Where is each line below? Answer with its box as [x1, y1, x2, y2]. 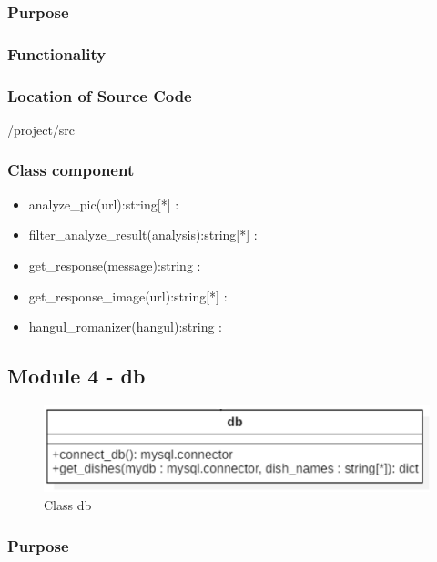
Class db [44, 496, 92, 515]
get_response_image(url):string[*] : [28, 286, 228, 305]
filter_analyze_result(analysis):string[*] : [28, 225, 258, 244]
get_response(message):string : [28, 255, 201, 274]
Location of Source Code [7, 84, 192, 107]
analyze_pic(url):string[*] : [28, 194, 179, 213]
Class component [7, 158, 135, 181]
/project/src [7, 119, 76, 138]
